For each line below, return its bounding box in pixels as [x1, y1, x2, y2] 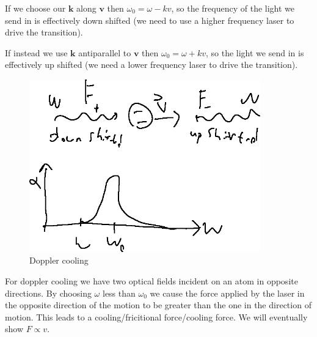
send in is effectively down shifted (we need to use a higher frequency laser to [5, 13, 294, 26]
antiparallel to [78, 46, 131, 59]
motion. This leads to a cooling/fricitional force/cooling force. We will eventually [5, 310, 308, 323]
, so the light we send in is [205, 46, 304, 59]
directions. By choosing [5, 286, 92, 299]
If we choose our [5, 2, 66, 14]
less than [102, 286, 136, 299]
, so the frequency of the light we [171, 2, 295, 14]
